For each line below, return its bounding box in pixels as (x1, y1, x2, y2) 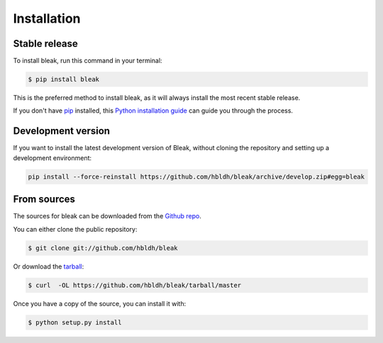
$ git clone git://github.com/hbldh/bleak (28, 244, 178, 252)
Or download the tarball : (13, 262, 84, 271)
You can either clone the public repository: (13, 225, 138, 233)
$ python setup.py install (28, 318, 122, 326)
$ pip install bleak (28, 75, 99, 84)
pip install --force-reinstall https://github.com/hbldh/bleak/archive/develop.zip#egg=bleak (28, 172, 365, 181)
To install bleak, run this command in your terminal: (13, 57, 162, 65)
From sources (13, 193, 76, 206)
